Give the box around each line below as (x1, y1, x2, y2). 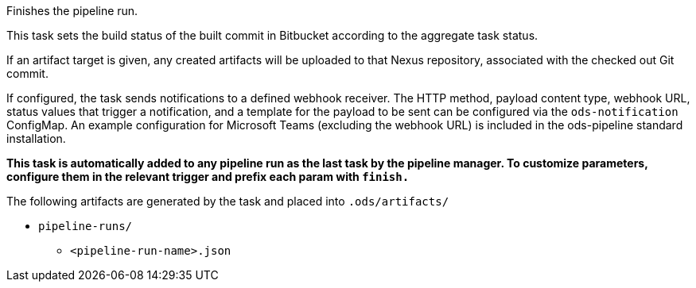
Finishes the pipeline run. (6, 4, 138, 17)
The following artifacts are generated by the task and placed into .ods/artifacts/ (6, 194, 449, 208)
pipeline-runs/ (38, 220, 133, 232)
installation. (6, 132, 66, 145)
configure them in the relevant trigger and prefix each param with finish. (6, 170, 410, 183)
